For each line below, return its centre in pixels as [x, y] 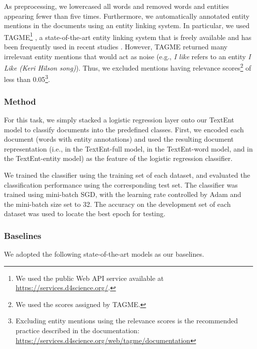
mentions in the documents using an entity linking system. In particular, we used [127, 25]
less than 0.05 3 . [27, 78]
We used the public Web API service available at [90, 278]
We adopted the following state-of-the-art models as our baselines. [104, 254]
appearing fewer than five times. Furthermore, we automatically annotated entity [127, 16]
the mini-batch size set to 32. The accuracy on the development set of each [117, 204]
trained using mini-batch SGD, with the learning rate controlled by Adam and [123, 194]
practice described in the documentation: [78, 330]
